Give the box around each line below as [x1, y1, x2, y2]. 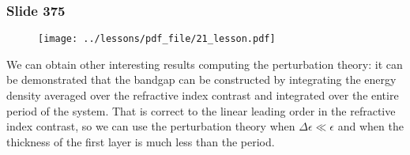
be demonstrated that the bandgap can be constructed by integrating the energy [6, 71, 397, 88]
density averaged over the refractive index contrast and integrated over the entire [6, 87, 399, 104]
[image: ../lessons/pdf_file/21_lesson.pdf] [38, 33, 276, 45]
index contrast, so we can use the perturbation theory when [6, 118, 295, 134]
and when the [337, 118, 404, 134]
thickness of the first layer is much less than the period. [6, 133, 275, 149]
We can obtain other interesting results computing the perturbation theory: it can [6, 55, 403, 72]
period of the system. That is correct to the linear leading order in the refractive [6, 102, 396, 119]
